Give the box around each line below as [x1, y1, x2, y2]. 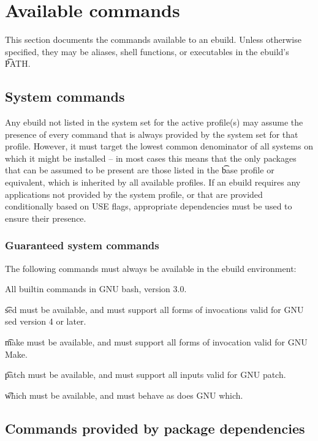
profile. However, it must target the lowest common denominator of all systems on [5, 140, 313, 153]
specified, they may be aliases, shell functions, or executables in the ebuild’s [5, 45, 289, 58]
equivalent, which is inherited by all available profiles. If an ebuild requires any [5, 176, 301, 189]
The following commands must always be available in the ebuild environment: [5, 262, 297, 274]
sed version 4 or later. [5, 315, 86, 328]
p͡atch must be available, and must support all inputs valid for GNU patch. [5, 368, 286, 381]
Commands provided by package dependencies [5, 418, 305, 437]
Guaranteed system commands [5, 238, 159, 253]
